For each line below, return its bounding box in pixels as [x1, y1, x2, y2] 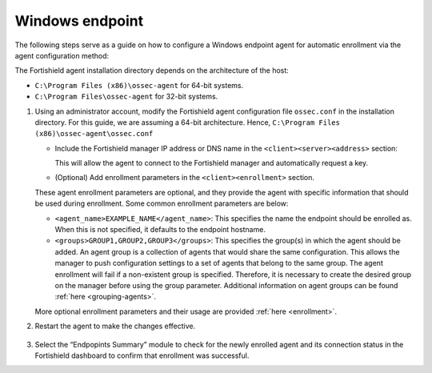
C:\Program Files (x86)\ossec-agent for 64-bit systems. [34, 80, 244, 90]
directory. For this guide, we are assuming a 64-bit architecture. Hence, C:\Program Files [34, 117, 340, 127]
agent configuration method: [14, 50, 110, 60]
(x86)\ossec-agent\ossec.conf [34, 129, 154, 138]
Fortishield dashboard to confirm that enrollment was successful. [34, 351, 250, 360]
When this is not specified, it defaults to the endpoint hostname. [54, 225, 266, 235]
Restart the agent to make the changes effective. [34, 321, 196, 331]
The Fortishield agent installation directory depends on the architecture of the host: [14, 66, 290, 75]
